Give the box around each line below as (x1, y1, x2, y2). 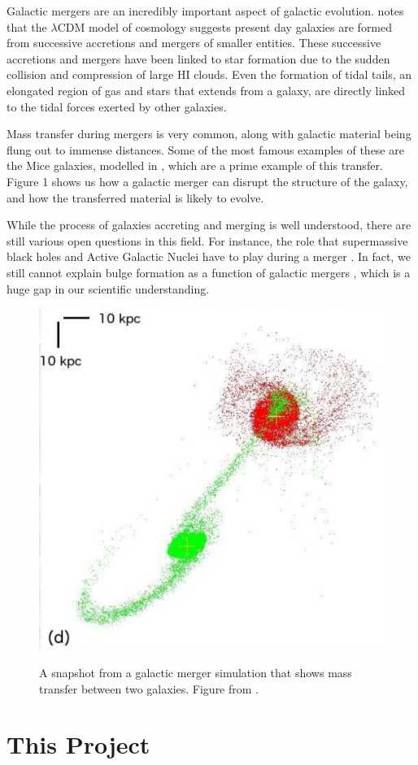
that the (7, 18, 47, 35)
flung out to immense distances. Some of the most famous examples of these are (7, 141, 404, 158)
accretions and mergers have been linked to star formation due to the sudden (7, 50, 390, 67)
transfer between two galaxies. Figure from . (39, 680, 259, 697)
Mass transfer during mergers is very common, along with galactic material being (7, 125, 411, 142)
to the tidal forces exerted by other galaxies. (7, 98, 227, 115)
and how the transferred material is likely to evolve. (7, 189, 264, 206)
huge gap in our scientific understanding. (7, 280, 210, 297)
